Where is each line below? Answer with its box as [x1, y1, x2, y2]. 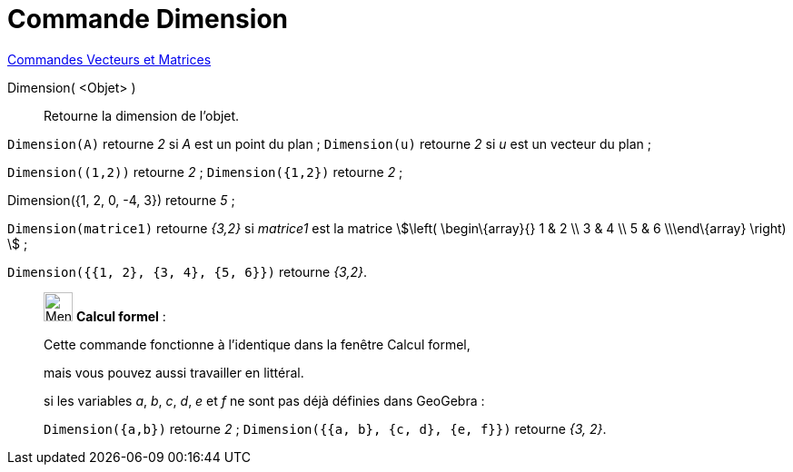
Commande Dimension [7, 4, 288, 34]
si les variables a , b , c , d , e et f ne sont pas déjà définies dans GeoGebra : [44, 392, 485, 408]
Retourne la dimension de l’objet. [44, 107, 240, 123]
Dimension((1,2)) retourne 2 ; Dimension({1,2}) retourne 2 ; [7, 163, 403, 180]
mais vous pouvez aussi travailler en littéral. [44, 364, 304, 380]
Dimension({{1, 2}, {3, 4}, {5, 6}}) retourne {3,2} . [7, 263, 368, 280]
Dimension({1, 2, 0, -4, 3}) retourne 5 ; [7, 192, 235, 208]
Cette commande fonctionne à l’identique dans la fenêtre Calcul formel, [44, 336, 471, 352]
